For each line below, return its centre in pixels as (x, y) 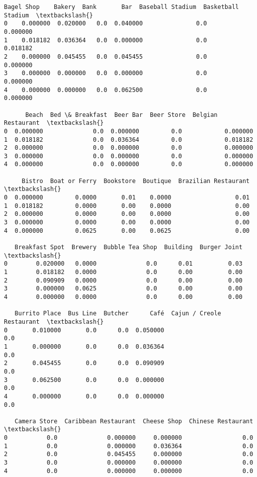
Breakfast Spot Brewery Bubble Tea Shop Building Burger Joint (128, 247)
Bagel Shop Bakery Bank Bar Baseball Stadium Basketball (122, 7)
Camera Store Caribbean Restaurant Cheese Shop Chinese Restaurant (134, 421)
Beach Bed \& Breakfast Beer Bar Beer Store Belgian (121, 115)
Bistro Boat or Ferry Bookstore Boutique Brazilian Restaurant (135, 181)
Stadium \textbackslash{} (48, 15)
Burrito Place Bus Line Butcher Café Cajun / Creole (118, 314)
